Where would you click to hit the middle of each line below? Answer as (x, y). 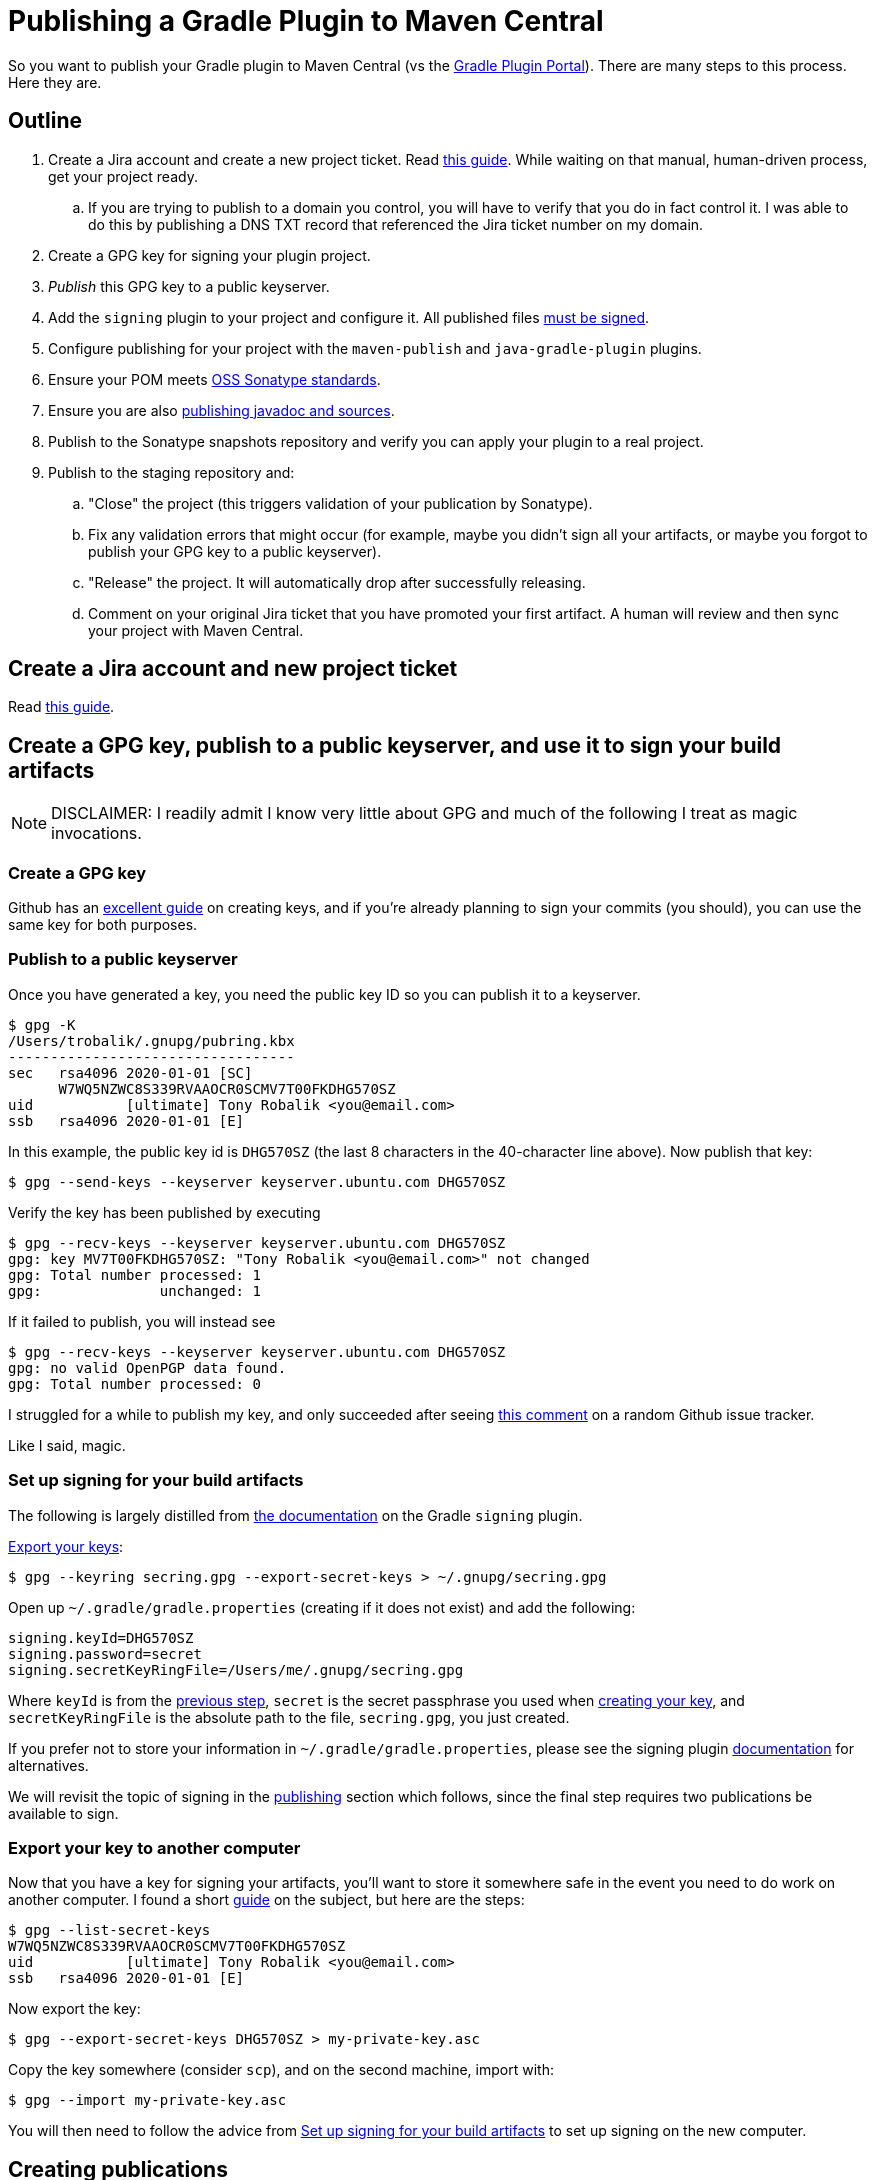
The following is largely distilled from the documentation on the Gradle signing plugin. (295, 1515)
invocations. (96, 833)
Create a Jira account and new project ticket (233, 669)
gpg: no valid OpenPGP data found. (147, 1367)
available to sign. (63, 1813)
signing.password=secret (105, 1653)
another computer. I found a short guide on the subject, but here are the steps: (266, 1900)
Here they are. (55, 82)
